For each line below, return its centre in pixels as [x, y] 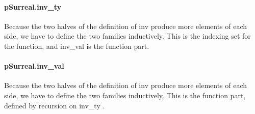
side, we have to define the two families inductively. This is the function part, [125, 95]
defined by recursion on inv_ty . [55, 105]
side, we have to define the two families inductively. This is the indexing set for [127, 36]
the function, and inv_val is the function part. [77, 46]
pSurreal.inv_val [34, 66]
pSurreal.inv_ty [33, 6]
